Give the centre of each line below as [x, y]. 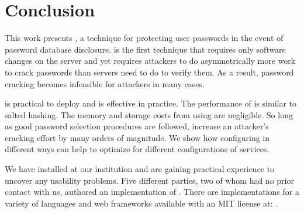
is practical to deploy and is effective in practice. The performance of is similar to [151, 103]
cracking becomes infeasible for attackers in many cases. [105, 83]
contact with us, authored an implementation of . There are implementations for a [152, 192]
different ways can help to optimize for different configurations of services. [137, 149]
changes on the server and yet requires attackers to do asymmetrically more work [150, 61]
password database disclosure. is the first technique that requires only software [145, 49]
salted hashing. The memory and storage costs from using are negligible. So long [149, 114]
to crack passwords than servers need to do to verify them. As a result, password [149, 72]
